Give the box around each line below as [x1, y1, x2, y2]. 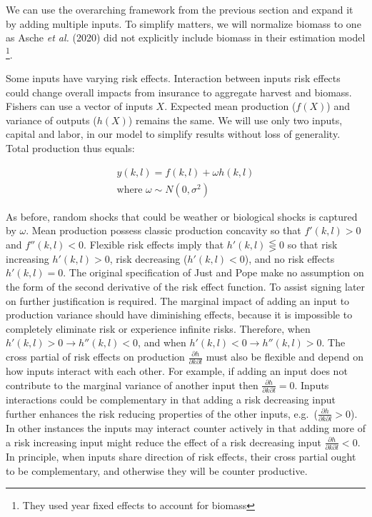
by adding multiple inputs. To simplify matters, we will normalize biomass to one [6, 16, 361, 31]
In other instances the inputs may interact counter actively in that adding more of [6, 421, 366, 436]
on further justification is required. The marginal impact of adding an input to [6, 293, 350, 308]
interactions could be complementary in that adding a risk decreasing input [6, 392, 336, 407]
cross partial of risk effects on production [6, 349, 185, 363]
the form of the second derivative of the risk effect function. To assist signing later [6, 279, 366, 294]
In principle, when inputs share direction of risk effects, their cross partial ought [6, 449, 356, 464]
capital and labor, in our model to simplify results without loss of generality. [6, 126, 341, 141]
